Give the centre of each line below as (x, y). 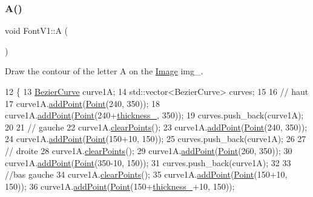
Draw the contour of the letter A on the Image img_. (104, 71)
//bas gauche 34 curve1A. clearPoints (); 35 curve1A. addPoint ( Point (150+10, (146, 174)
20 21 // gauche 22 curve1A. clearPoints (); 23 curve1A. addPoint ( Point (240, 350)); (156, 127)
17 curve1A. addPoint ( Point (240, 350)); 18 (82, 103)
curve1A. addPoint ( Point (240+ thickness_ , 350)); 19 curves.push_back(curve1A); (154, 115)
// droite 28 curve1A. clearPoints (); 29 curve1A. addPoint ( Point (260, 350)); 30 (149, 150)
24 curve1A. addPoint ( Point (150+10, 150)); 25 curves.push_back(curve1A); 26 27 (156, 139)
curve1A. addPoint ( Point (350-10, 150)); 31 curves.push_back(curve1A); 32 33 (148, 162)
